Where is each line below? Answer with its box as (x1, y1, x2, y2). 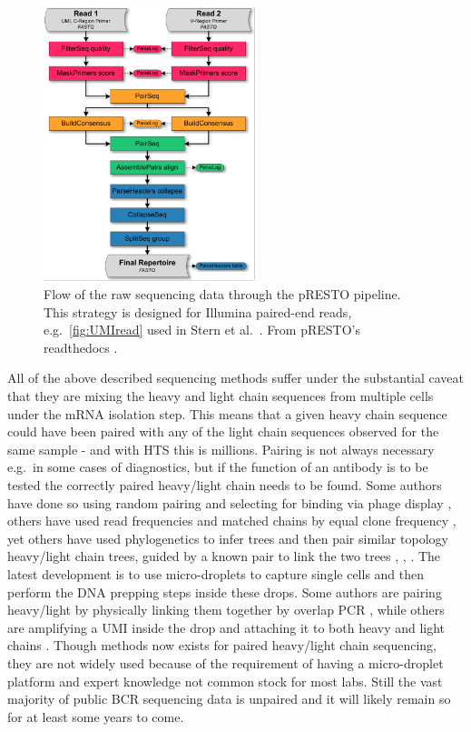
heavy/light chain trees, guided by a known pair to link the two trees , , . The (7, 546, 441, 566)
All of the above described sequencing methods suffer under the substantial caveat (7, 368, 465, 387)
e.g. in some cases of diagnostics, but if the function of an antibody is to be (7, 457, 428, 476)
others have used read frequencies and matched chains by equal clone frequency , (7, 511, 456, 530)
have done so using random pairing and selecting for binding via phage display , (7, 493, 452, 512)
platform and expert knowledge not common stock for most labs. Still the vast (7, 671, 443, 690)
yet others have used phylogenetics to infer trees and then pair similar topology (7, 528, 448, 547)
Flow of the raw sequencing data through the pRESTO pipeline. (44, 285, 401, 304)
